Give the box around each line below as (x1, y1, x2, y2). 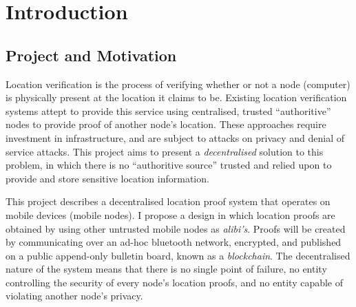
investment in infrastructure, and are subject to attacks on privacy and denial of (6, 130, 345, 145)
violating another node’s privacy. (6, 288, 143, 303)
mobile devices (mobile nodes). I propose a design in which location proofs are (6, 207, 335, 222)
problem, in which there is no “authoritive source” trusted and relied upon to (6, 158, 332, 172)
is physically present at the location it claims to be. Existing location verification (6, 90, 347, 105)
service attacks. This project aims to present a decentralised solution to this (6, 144, 324, 158)
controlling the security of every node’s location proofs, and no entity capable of (6, 275, 344, 289)
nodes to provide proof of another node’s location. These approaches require (6, 117, 326, 131)
